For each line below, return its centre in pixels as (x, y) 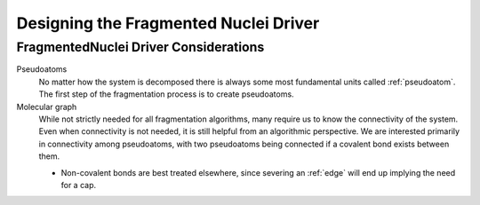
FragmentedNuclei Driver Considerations (140, 47)
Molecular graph (47, 106)
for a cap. (79, 185)
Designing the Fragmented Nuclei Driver (168, 23)
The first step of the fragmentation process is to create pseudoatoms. (166, 94)
